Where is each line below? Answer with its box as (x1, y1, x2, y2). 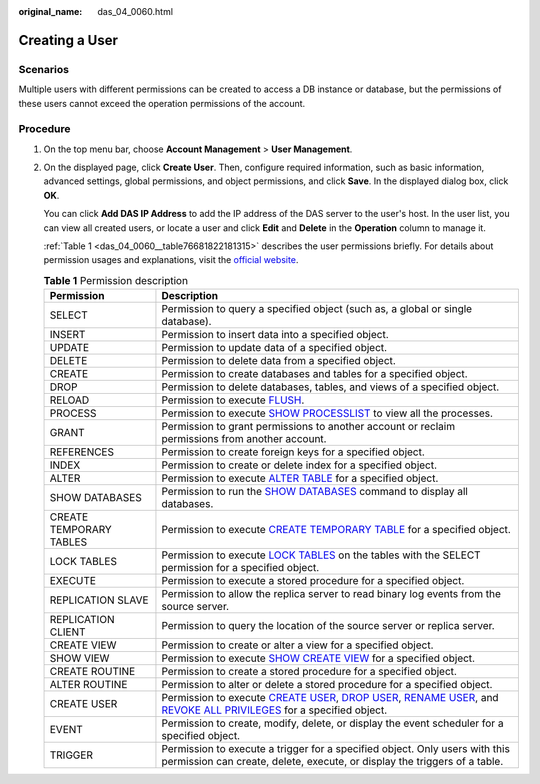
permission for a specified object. (161, 561, 320, 575)
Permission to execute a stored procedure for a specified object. (161, 574, 465, 588)
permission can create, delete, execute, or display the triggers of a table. (161, 755, 504, 769)
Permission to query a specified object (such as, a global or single (161, 302, 473, 316)
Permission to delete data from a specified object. (161, 354, 397, 368)
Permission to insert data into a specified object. (161, 328, 389, 342)
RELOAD (49, 393, 90, 407)
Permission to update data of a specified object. (161, 341, 388, 355)
